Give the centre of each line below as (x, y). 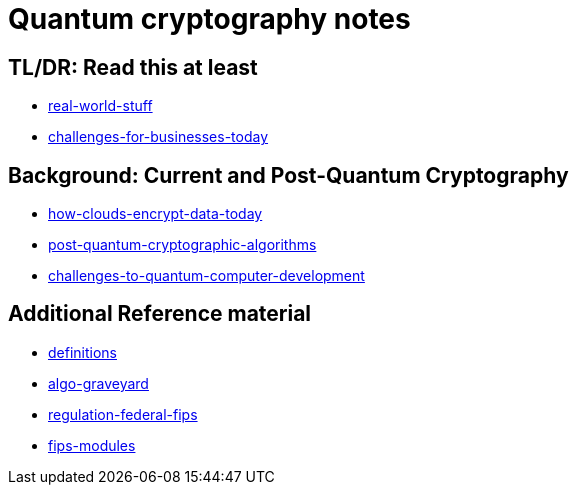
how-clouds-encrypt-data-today (155, 214)
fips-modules (92, 445)
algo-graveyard (98, 383)
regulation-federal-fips (123, 414)
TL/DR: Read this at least (133, 67)
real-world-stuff (100, 106)
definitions (82, 352)
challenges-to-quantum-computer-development (206, 276)
